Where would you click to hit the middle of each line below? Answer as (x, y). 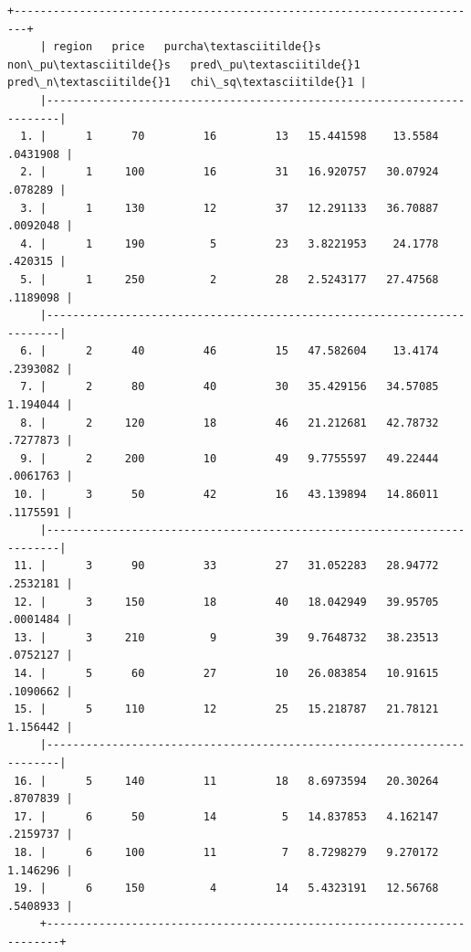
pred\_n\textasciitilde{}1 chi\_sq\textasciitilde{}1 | (187, 83)
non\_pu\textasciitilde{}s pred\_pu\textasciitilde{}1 (184, 64)
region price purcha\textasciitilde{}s (187, 47)
